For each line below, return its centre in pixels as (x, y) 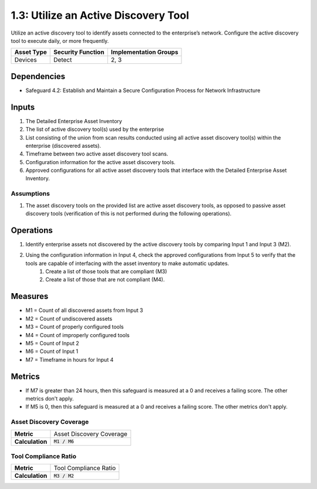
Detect (63, 60)
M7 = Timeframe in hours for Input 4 (70, 359)
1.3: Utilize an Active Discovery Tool (100, 15)
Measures (30, 296)
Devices (26, 60)
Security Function (79, 52)
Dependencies (38, 76)
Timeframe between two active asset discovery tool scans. (97, 154)
